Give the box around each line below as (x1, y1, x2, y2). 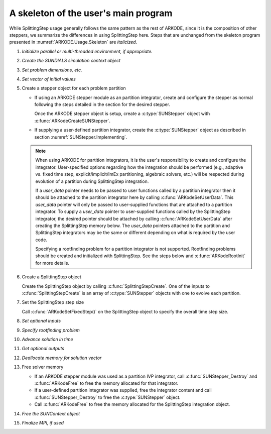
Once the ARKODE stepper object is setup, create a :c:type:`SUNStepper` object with (34, 111, 210, 117)
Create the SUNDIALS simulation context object (22, 58, 120, 64)
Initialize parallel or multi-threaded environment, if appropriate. (22, 48, 153, 54)
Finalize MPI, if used (22, 419, 64, 425)
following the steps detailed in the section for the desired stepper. (34, 101, 171, 107)
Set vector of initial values (22, 76, 76, 82)
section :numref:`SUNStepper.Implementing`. (34, 134, 127, 140)
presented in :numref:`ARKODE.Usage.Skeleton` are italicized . (9, 39, 138, 45)
